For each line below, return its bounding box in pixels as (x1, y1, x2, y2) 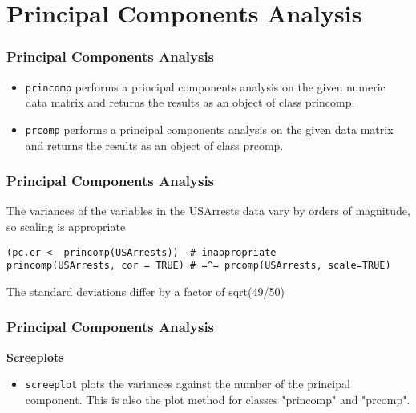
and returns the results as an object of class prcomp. (25, 136, 284, 153)
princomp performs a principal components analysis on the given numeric (25, 78, 386, 95)
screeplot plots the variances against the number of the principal (25, 375, 350, 392)
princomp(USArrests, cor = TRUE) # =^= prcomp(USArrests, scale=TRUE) (6, 260, 391, 272)
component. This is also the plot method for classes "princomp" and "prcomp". (25, 391, 410, 407)
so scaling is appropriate (6, 217, 126, 234)
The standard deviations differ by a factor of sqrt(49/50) (6, 282, 285, 299)
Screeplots (6, 348, 64, 365)
